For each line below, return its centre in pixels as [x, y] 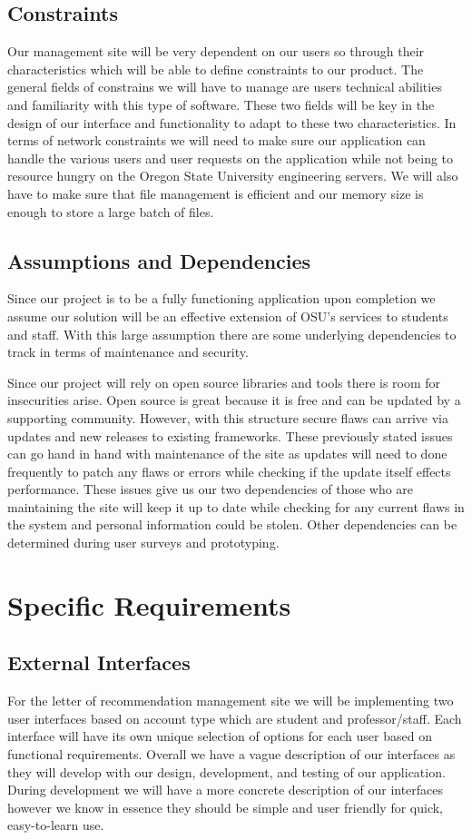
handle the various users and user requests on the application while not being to [231, 158]
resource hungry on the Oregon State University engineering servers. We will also [233, 176]
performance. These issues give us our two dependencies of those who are [211, 489]
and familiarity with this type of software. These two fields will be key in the [221, 104]
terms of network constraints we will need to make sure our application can [216, 140]
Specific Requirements [149, 604]
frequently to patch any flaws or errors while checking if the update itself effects [229, 471]
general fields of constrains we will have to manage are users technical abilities [225, 87]
